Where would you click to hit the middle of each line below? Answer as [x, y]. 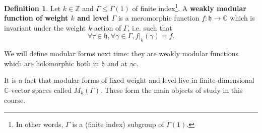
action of [108, 27]
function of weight [36, 18]
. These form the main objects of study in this [172, 90]
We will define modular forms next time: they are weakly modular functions [121, 53]
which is [242, 18]
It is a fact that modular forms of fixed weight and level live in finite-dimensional [129, 80]
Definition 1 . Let [32, 8]
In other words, [40, 124]
